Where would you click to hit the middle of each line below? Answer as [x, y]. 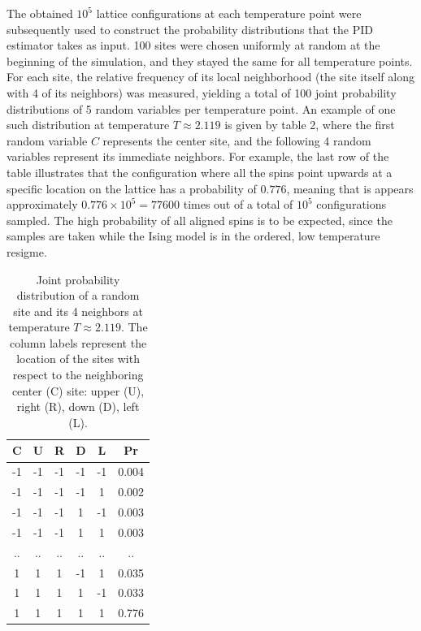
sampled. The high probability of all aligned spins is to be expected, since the [200, 220]
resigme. [27, 251]
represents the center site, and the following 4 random [237, 140]
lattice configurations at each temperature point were [229, 13]
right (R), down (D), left [78, 406]
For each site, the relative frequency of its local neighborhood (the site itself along [210, 77]
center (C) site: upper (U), [78, 390]
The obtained [40, 13]
